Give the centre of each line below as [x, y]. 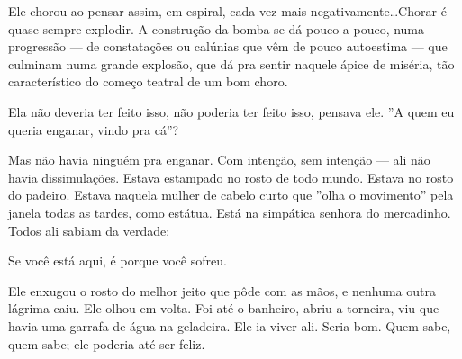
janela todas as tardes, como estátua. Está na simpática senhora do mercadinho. [230, 212]
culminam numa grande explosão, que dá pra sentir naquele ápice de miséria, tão [231, 63]
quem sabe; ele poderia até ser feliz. [107, 343]
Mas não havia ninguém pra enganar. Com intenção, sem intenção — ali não [219, 160]
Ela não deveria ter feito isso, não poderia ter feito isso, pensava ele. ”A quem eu [231, 111]
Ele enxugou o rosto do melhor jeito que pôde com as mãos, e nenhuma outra [222, 290]
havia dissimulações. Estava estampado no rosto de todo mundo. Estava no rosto [231, 177]
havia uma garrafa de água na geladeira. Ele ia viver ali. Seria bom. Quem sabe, [230, 325]
